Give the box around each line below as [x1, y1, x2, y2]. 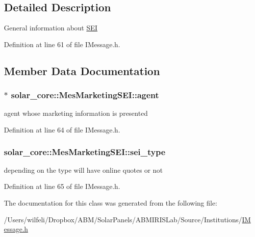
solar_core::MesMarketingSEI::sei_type [4, 145, 166, 158]
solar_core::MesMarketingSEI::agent [11, 89, 159, 101]
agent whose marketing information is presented [4, 108, 148, 118]
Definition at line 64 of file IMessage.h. [4, 124, 120, 134]
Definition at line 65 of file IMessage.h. [4, 181, 120, 191]
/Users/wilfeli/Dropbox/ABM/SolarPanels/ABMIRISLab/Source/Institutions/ [4, 214, 242, 224]
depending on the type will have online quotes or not [4, 164, 163, 175]
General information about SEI [4, 23, 98, 33]
